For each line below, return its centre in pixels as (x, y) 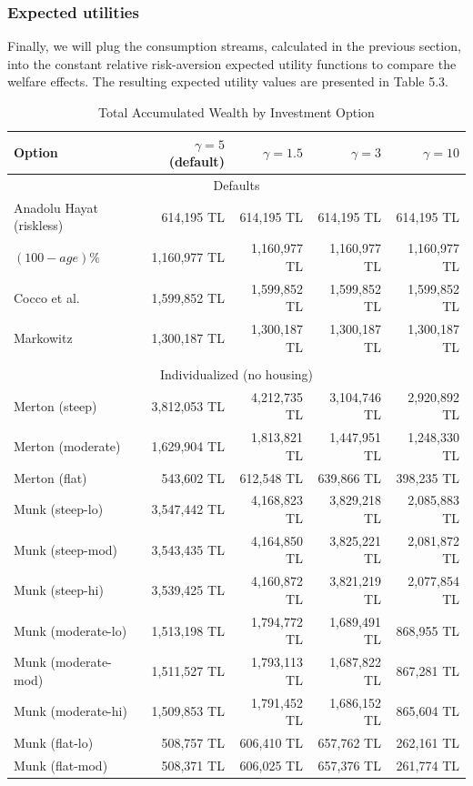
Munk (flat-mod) (61, 765)
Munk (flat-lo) (54, 743)
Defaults (236, 185)
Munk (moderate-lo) (70, 630)
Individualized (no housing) (236, 373)
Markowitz (43, 337)
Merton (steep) (55, 405)
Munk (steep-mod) (66, 549)
